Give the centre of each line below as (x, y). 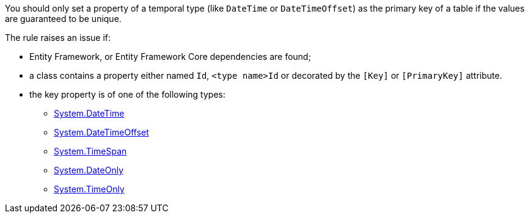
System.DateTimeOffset (101, 132)
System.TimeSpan (90, 151)
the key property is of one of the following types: (127, 94)
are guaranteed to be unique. (63, 19)
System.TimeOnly (89, 189)
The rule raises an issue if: (58, 38)
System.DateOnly (89, 170)
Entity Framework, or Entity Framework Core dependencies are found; (170, 56)
